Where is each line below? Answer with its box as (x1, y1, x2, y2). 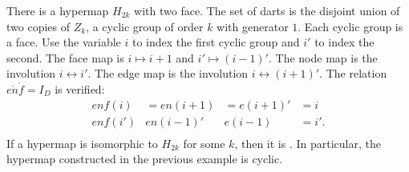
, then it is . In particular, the (234, 134, 381, 151)
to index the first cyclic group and (132, 34, 300, 50)
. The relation (319, 65, 387, 82)
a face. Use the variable (6, 34, 121, 50)
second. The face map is (6, 49, 124, 66)
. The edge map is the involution (87, 65, 249, 82)
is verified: (55, 80, 105, 97)
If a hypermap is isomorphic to (6, 134, 158, 151)
